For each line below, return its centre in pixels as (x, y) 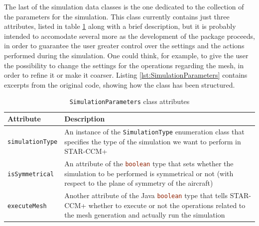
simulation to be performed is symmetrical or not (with (149, 173)
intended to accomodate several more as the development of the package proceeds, (129, 36)
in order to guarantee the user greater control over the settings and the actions (124, 46)
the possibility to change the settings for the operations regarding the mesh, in (124, 65)
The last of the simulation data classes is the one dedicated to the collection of (124, 6)
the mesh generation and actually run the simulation (145, 215)
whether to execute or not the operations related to (167, 205)
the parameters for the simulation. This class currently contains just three (117, 16)
